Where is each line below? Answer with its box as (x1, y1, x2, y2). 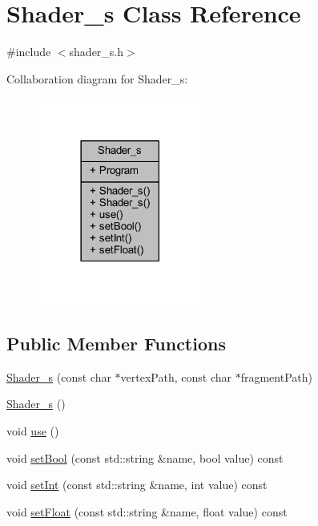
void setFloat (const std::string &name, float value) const (6, 503, 288, 520)
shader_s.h (69, 43, 124, 60)
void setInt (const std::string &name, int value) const (6, 476, 268, 493)
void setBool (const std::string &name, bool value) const (6, 449, 284, 466)
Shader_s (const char (6, 368, 111, 385)
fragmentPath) (240, 368, 312, 385)
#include (6, 43, 51, 60)
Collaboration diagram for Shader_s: (6, 70, 188, 87)
